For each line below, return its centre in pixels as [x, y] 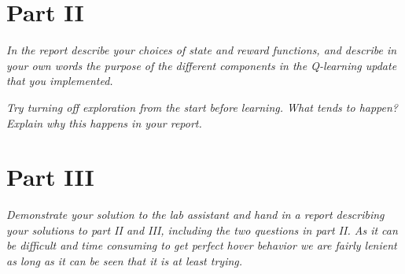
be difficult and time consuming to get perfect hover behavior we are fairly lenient [202, 245]
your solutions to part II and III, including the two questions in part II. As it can [202, 230]
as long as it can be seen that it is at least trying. [125, 261]
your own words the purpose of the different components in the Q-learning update [202, 65]
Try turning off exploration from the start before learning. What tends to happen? [202, 107]
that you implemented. [60, 81]
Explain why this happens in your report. [104, 122]
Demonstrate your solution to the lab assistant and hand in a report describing [195, 215]
